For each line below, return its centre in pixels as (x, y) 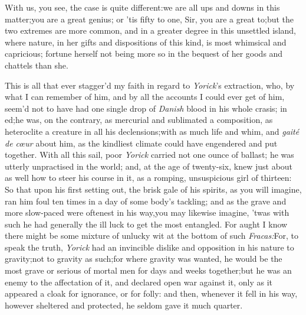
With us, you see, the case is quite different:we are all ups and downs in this (142, 7)
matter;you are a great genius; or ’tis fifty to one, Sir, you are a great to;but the (149, 19)
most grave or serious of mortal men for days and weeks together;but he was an (148, 270)
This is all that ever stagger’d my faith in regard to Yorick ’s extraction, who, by (150, 85)
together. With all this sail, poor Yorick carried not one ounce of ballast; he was (149, 155)
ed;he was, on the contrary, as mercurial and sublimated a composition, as (139, 120)
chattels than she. (37, 65)
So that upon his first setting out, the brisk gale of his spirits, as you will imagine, (153, 189)
